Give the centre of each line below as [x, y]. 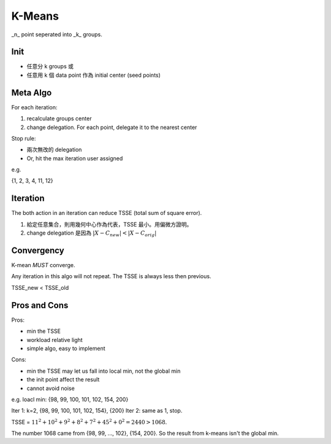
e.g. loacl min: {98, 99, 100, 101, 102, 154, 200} [70, 399]
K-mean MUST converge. [43, 265]
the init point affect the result [63, 380]
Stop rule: [24, 138]
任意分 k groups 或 [50, 66]
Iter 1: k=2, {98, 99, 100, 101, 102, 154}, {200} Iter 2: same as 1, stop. [97, 411]
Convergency [38, 250]
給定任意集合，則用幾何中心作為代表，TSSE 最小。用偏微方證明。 [109, 224]
